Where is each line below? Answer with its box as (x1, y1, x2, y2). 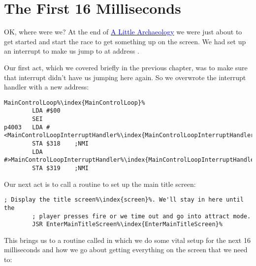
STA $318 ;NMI (32, 140, 89, 147)
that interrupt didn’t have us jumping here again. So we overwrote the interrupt (4, 72, 246, 82)
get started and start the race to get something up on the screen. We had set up (4, 36, 246, 46)
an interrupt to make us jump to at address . (4, 46, 139, 56)
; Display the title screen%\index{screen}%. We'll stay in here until (4, 196, 244, 204)
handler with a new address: (4, 82, 89, 92)
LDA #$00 (32, 107, 61, 115)
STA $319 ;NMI (32, 164, 89, 172)
